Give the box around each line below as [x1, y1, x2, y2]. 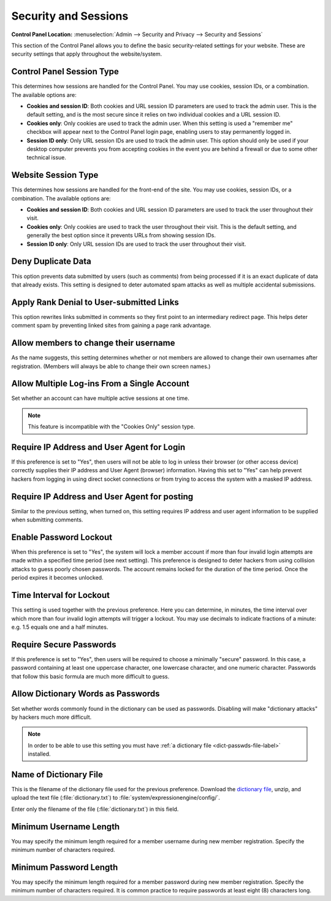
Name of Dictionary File [11, 769, 104, 780]
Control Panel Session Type [11, 66, 120, 77]
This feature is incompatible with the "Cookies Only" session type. [28, 423, 196, 431]
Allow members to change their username [11, 338, 175, 348]
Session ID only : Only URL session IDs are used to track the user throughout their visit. [26, 240, 246, 248]
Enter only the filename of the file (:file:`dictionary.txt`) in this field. [11, 805, 179, 813]
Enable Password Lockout [11, 532, 113, 542]
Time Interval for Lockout [11, 590, 110, 600]
